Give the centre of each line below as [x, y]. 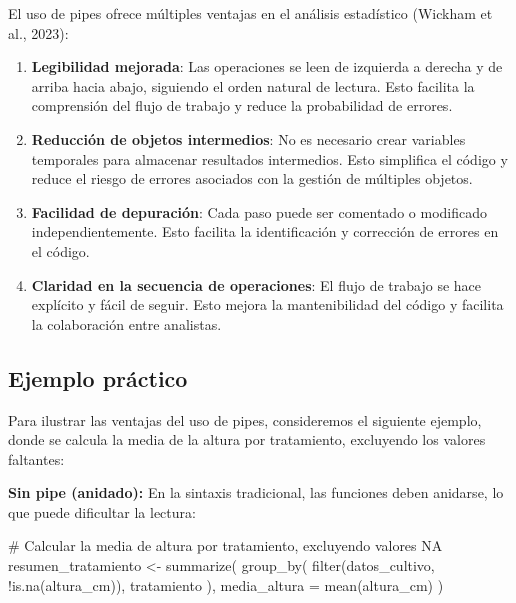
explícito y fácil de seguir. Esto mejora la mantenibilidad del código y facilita [267, 304]
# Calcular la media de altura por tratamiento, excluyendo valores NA [225, 545]
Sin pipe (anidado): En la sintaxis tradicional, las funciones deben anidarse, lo [256, 492]
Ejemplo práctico [98, 377]
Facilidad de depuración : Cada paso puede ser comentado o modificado [259, 211]
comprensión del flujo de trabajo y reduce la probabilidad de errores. [242, 105]
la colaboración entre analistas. [126, 323]
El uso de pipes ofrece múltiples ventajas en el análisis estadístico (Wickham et [250, 13]
